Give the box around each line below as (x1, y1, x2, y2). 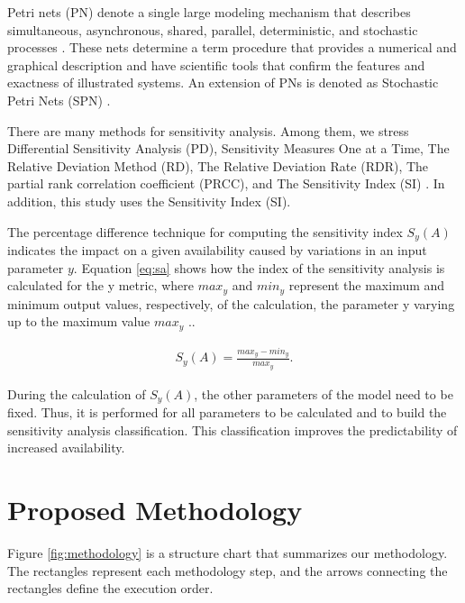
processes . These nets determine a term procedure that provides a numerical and (7, 38, 457, 57)
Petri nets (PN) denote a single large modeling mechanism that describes (7, 3, 411, 21)
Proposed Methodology (7, 491, 303, 528)
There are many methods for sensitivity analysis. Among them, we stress (7, 121, 409, 140)
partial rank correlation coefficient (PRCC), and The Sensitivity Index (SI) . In (7, 174, 445, 193)
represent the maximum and (288, 276, 445, 295)
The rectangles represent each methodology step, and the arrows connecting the (7, 561, 448, 580)
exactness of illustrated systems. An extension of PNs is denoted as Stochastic (7, 73, 439, 92)
